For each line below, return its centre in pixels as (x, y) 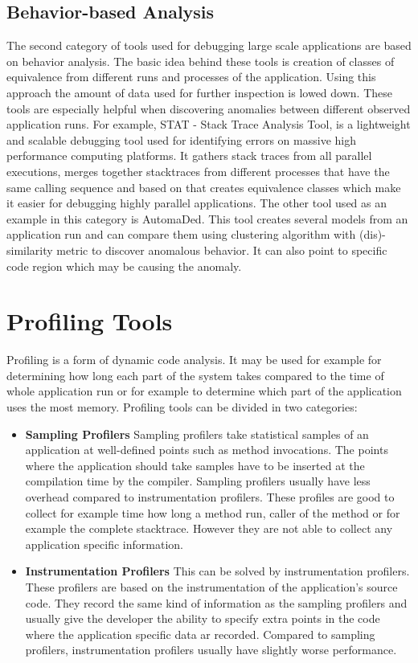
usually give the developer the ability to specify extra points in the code (203, 618)
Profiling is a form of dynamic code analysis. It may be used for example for (194, 360)
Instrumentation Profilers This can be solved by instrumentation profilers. (217, 571)
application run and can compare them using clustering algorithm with (181, 234)
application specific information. (104, 544)
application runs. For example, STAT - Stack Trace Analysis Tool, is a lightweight (209, 124)
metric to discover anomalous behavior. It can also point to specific (222, 250)
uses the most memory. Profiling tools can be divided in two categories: (182, 407)
